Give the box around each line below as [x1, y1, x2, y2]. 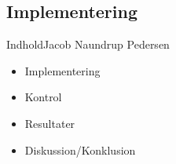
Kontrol [24, 89, 62, 105]
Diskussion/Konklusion [24, 141, 136, 158]
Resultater [24, 115, 75, 131]
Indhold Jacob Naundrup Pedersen [6, 36, 170, 53]
